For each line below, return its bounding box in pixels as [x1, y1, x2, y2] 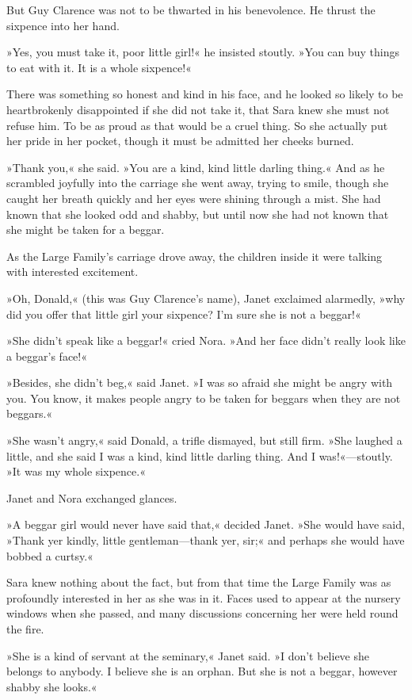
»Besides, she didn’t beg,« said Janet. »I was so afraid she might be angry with [6, 374, 393, 391]
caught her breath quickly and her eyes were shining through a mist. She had [6, 189, 381, 206]
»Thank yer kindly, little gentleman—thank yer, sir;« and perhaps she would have [6, 532, 405, 549]
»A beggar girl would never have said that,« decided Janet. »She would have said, [6, 516, 405, 533]
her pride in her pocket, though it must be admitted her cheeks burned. [6, 132, 354, 149]
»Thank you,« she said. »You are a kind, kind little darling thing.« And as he [6, 159, 385, 175]
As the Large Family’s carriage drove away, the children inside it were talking [6, 247, 383, 264]
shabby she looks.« [6, 678, 97, 694]
